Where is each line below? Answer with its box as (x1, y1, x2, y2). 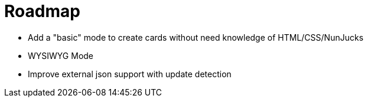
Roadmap (4, 1, 80, 21)
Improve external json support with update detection (28, 68, 232, 79)
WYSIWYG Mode (28, 50, 94, 61)
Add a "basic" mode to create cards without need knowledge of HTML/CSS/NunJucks (28, 32, 364, 42)
